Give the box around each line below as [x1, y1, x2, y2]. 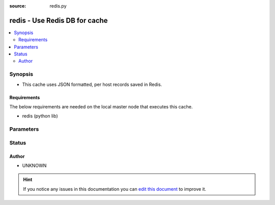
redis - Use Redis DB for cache [9, 16, 108, 25]
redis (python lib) [22, 113, 58, 119]
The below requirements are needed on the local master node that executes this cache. [9, 104, 193, 109]
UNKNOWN [22, 162, 47, 168]
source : [9, 3, 26, 9]
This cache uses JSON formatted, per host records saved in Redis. [22, 81, 162, 87]
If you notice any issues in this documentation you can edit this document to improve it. [23, 186, 206, 192]
